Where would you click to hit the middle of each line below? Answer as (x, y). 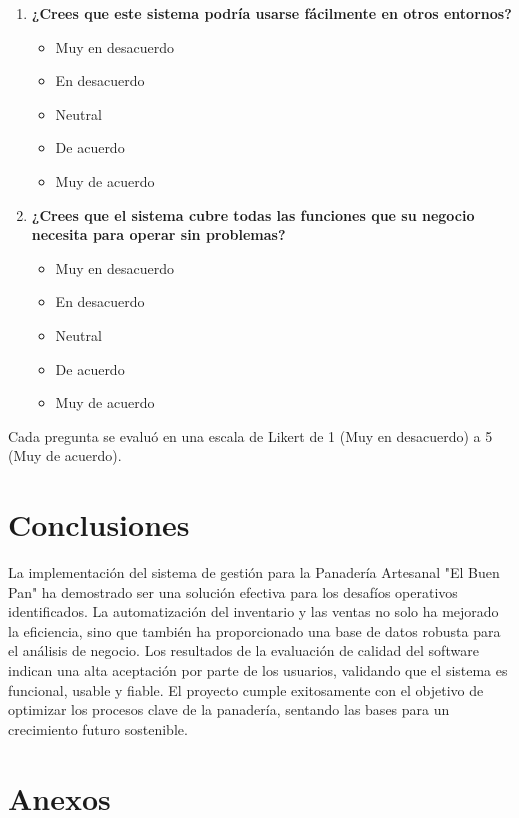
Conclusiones (99, 524)
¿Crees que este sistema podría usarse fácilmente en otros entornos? (271, 13)
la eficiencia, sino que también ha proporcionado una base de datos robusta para (254, 630)
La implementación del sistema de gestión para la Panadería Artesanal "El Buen (254, 572)
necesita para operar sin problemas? (158, 234)
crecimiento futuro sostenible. (98, 728)
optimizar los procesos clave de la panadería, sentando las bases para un (229, 709)
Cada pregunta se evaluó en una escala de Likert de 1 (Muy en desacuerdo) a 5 (250, 435)
